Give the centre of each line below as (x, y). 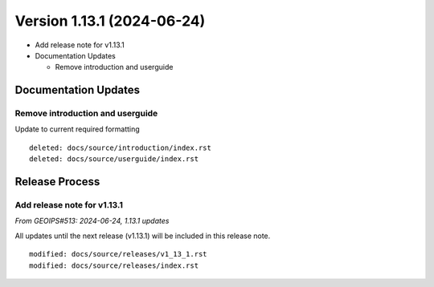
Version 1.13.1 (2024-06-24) (110, 21)
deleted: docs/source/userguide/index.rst (114, 159)
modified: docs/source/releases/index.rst (114, 265)
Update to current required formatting (77, 129)
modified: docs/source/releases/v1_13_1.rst (119, 254)
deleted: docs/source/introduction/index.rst (121, 148)
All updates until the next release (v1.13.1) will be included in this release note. (143, 236)
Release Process (57, 182)
